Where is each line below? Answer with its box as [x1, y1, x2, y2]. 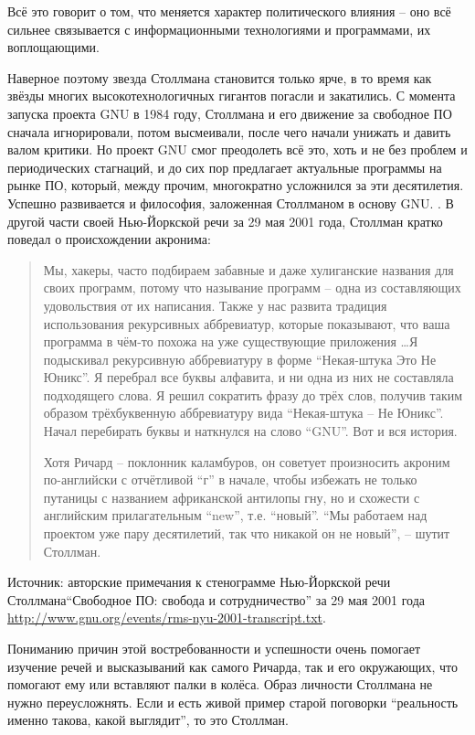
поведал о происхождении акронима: [7, 229, 211, 249]
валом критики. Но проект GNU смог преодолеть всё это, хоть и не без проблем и [7, 140, 468, 159]
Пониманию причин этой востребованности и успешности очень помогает [7, 639, 421, 657]
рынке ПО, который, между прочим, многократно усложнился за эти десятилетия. [7, 176, 464, 195]
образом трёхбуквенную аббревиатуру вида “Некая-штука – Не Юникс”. [43, 403, 444, 422]
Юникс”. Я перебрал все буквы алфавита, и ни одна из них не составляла [43, 367, 454, 387]
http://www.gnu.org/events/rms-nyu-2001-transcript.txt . [7, 608, 326, 627]
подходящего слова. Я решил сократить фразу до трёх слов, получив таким [43, 385, 463, 404]
